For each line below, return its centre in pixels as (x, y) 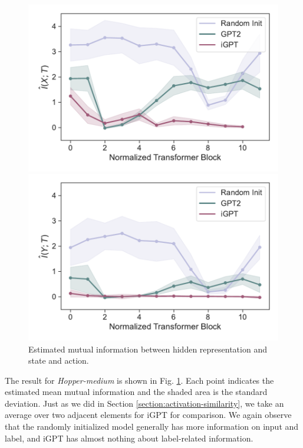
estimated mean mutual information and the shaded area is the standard (136, 392)
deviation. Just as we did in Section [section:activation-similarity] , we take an (144, 403)
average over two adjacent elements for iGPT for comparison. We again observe (148, 415)
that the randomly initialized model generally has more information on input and (152, 426)
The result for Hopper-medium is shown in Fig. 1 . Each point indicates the (139, 380)
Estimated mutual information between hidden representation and (148, 349)
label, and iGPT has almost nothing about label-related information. (129, 438)
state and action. (59, 360)
